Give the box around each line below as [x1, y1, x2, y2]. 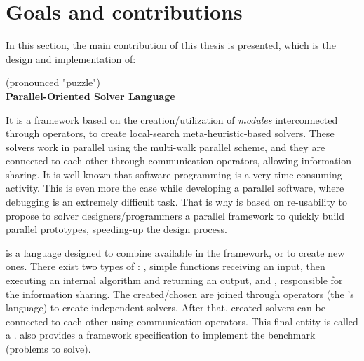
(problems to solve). [6, 341, 91, 355]
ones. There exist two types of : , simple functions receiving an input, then [6, 259, 325, 274]
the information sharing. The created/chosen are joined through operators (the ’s [6, 286, 354, 301]
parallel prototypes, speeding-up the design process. [6, 222, 227, 236]
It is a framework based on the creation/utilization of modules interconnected [6, 112, 338, 127]
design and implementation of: [6, 51, 136, 66]
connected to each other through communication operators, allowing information [6, 153, 352, 168]
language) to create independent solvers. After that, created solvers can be [6, 300, 325, 315]
